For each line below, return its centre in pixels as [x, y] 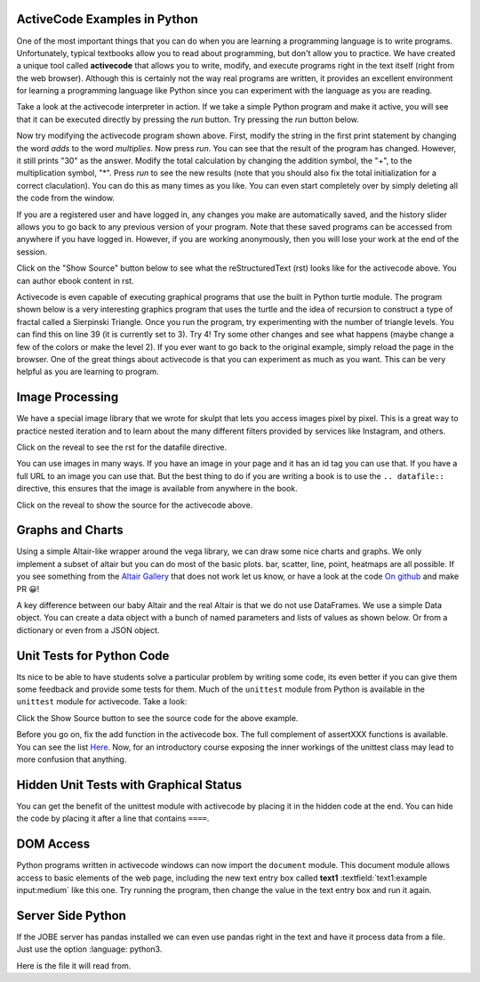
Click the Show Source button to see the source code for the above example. [157, 718]
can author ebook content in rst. [75, 280]
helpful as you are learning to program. [88, 372]
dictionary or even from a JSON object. [88, 630]
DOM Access [53, 844]
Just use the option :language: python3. [89, 949]
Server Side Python [71, 916]
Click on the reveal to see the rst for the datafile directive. [122, 447]
